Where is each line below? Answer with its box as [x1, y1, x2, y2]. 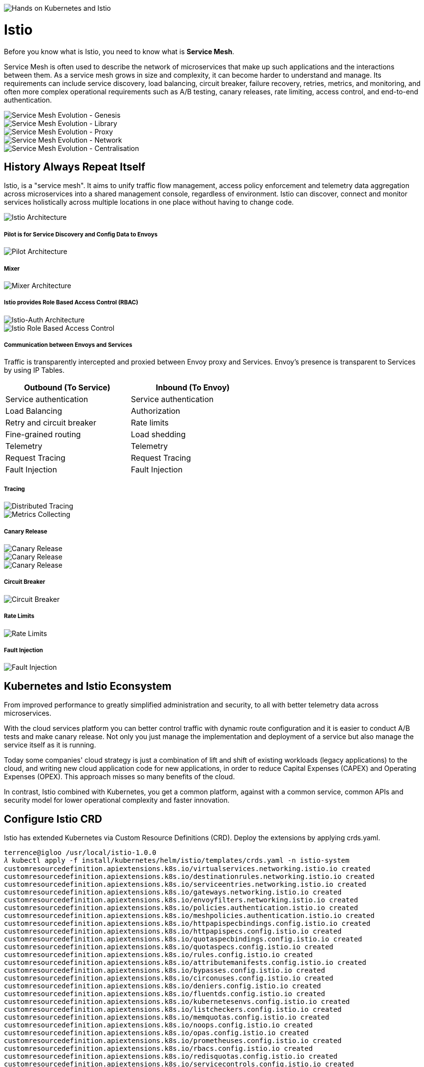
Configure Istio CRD [4, 812, 102, 825]
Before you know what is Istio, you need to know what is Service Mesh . [4, 47, 234, 56]
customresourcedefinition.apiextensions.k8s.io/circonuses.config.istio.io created [4, 974, 334, 982]
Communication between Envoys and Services [4, 341, 132, 349]
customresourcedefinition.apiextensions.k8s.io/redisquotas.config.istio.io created [4, 1052, 338, 1061]
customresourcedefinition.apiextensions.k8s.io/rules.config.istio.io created [4, 951, 313, 959]
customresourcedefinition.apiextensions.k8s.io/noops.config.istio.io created [4, 1021, 313, 1029]
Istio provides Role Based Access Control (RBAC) [4, 299, 138, 306]
